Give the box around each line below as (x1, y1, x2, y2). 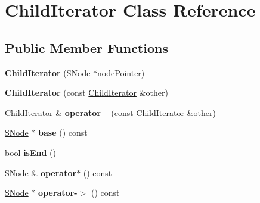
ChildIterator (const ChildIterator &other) (5, 86, 168, 99)
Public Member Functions (5, 38, 168, 57)
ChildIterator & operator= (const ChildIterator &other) (5, 106, 216, 118)
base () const (38, 126, 88, 139)
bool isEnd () (5, 146, 56, 158)
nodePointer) (97, 66, 145, 79)
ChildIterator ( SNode (5, 66, 91, 79)
